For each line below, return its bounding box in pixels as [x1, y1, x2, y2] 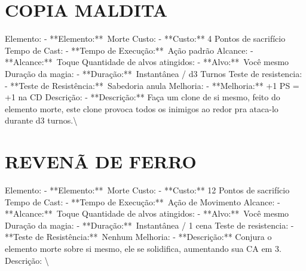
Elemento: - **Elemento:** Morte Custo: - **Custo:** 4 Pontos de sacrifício [5, 32, 286, 45]
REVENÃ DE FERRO [5, 149, 197, 174]
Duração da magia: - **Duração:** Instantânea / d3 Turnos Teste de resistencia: [5, 67, 302, 79]
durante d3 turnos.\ [5, 114, 78, 127]
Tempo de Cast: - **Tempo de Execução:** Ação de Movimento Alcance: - [5, 195, 280, 208]
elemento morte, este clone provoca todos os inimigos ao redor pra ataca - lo [5, 102, 279, 115]
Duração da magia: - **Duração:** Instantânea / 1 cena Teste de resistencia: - [5, 218, 294, 231]
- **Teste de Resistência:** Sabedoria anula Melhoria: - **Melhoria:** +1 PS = [5, 79, 299, 91]
